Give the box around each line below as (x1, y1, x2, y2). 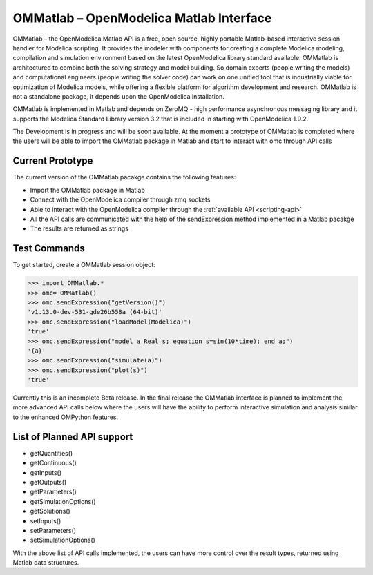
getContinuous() (30, 459, 77, 467)
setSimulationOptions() (30, 536, 96, 545)
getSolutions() (30, 507, 70, 516)
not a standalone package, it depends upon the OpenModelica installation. (12, 92, 224, 100)
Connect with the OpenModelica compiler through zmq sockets (30, 195, 211, 204)
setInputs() (30, 516, 61, 525)
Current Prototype (12, 155, 93, 167)
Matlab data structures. (12, 558, 79, 567)
